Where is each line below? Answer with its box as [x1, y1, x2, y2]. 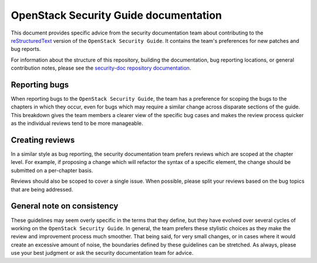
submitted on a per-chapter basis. [11, 167, 93, 174]
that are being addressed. [11, 186, 73, 193]
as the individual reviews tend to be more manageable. [11, 120, 143, 127]
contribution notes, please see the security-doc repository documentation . [11, 64, 191, 71]
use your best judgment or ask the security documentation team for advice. [11, 250, 194, 257]
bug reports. [11, 46, 41, 53]
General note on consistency [11, 201, 119, 211]
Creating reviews [11, 135, 75, 145]
